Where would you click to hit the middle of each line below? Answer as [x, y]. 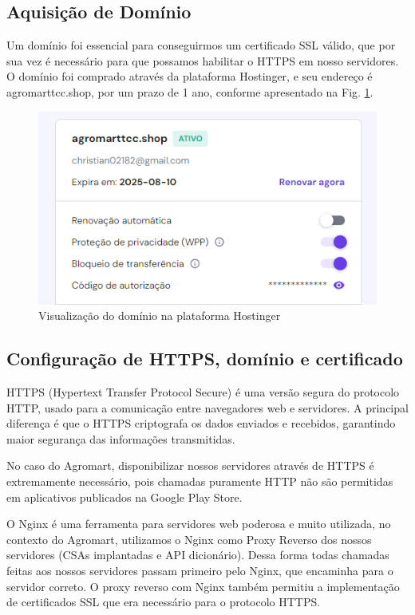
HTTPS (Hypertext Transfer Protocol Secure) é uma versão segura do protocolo [203, 392]
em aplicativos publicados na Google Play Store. [125, 497]
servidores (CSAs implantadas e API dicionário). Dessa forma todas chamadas [198, 555]
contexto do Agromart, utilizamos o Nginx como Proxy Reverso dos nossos [189, 539]
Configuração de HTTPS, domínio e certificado [205, 359]
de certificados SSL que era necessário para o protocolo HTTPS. [164, 602]
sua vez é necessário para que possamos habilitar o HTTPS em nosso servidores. [203, 60]
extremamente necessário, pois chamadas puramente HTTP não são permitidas [200, 481]
